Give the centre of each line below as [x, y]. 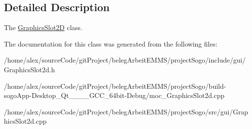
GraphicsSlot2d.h [30, 69]
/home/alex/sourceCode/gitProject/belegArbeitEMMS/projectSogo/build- [115, 86]
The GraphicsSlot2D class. [43, 27]
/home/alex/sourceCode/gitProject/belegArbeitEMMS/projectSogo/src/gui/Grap [126, 111]
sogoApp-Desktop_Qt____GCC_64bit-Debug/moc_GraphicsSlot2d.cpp [114, 95]
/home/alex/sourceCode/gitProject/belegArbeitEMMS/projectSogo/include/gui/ [125, 60]
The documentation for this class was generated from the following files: [111, 43]
